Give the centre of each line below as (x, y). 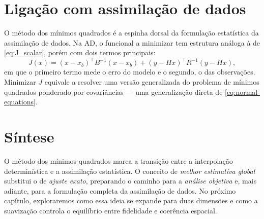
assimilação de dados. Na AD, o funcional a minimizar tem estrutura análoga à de (132, 42)
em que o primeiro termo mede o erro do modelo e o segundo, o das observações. (130, 72)
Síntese (29, 136)
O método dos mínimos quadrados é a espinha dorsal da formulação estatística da (131, 33)
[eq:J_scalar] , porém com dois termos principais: (80, 52)
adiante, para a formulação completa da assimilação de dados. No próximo (120, 190)
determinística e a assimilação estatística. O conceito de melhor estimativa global (130, 171)
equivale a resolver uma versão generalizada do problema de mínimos (152, 82)
